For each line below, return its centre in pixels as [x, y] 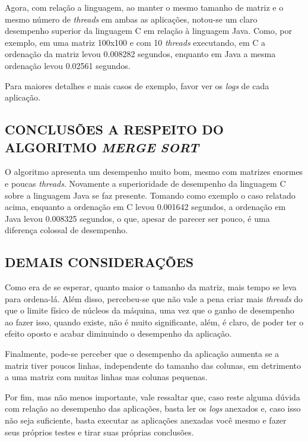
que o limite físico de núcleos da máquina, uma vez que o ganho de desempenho [150, 310]
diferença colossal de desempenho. [66, 230]
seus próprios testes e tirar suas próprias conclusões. [99, 432]
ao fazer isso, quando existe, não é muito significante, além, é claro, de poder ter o [154, 322]
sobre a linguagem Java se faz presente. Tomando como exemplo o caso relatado [150, 195]
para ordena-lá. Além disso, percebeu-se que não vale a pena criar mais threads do [154, 298]
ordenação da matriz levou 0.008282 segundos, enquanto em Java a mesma [140, 54]
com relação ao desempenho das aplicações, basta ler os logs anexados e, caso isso [153, 408]
